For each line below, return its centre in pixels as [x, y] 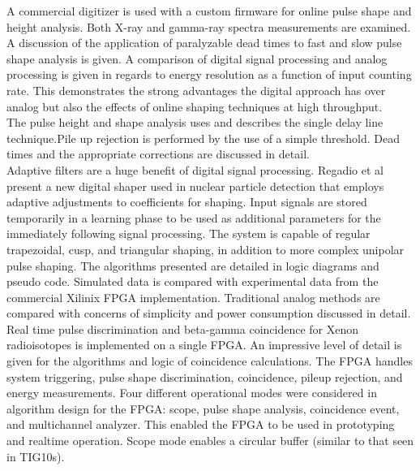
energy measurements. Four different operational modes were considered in [192, 393]
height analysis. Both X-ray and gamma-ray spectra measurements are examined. [209, 26]
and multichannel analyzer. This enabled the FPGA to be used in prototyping [201, 424]
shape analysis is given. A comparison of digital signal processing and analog [197, 58]
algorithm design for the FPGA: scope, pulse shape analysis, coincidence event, [203, 408]
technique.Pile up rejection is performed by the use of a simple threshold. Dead [204, 138]
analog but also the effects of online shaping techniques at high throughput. [195, 106]
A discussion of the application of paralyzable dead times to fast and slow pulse [204, 43]
